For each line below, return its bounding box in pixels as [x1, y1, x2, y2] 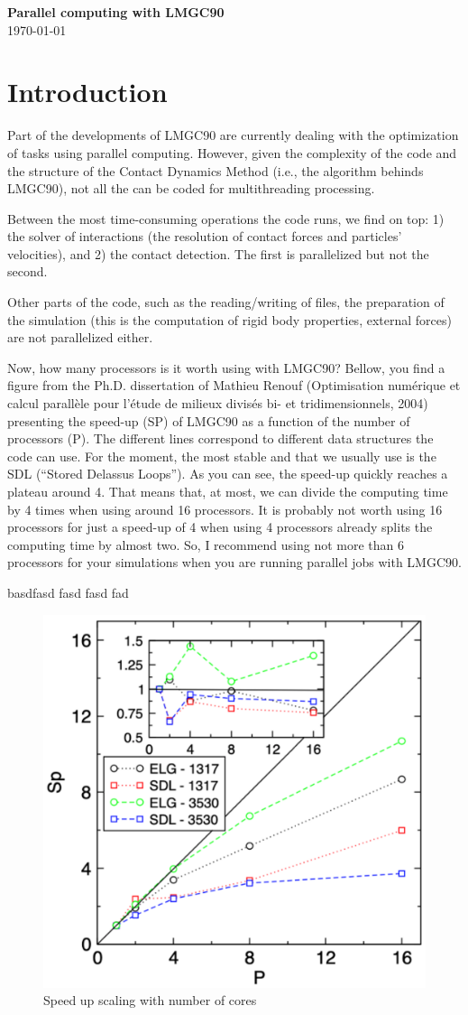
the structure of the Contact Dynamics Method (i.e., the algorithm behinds [7, 161, 424, 180]
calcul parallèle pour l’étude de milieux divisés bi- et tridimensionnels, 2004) [7, 394, 428, 413]
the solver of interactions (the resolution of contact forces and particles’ [7, 227, 402, 246]
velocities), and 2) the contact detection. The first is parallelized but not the [7, 244, 429, 263]
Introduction [7, 73, 168, 110]
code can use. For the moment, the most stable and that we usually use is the [7, 446, 436, 465]
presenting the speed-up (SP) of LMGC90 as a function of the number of [7, 411, 410, 430]
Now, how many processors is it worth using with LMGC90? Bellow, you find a [7, 358, 445, 377]
